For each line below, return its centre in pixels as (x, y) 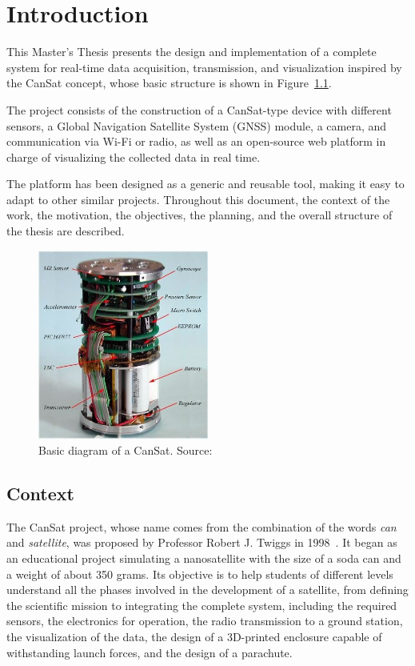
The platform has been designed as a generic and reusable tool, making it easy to (206, 184)
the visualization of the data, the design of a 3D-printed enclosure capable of (194, 637)
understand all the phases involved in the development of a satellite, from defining (207, 590)
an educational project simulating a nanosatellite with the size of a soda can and (204, 558)
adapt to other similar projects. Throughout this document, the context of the (198, 199)
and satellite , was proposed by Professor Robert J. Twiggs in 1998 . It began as (202, 542)
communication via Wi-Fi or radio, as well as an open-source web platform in (196, 141)
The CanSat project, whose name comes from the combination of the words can (202, 526)
